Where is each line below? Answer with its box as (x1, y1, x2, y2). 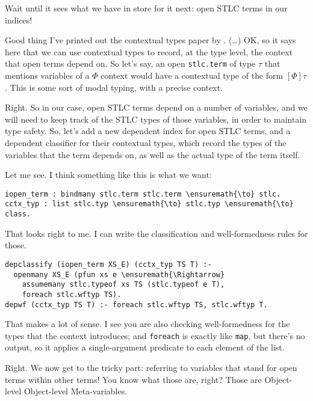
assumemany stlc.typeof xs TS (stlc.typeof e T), (22, 280, 225, 289)
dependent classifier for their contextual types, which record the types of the (5, 136, 287, 148)
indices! (5, 13, 33, 26)
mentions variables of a (5, 69, 90, 82)
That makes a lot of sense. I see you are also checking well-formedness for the (5, 317, 290, 330)
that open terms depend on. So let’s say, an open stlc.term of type (5, 57, 256, 70)
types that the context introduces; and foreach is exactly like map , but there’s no (5, 329, 305, 341)
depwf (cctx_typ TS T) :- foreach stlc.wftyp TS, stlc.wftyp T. (5, 300, 268, 309)
